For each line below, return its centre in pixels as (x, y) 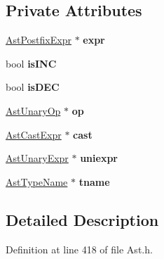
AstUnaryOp (33, 110)
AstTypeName (37, 181)
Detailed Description (82, 219)
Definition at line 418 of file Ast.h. (79, 249)
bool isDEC (33, 87)
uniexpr (99, 158)
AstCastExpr (34, 134)
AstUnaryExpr (37, 158)
